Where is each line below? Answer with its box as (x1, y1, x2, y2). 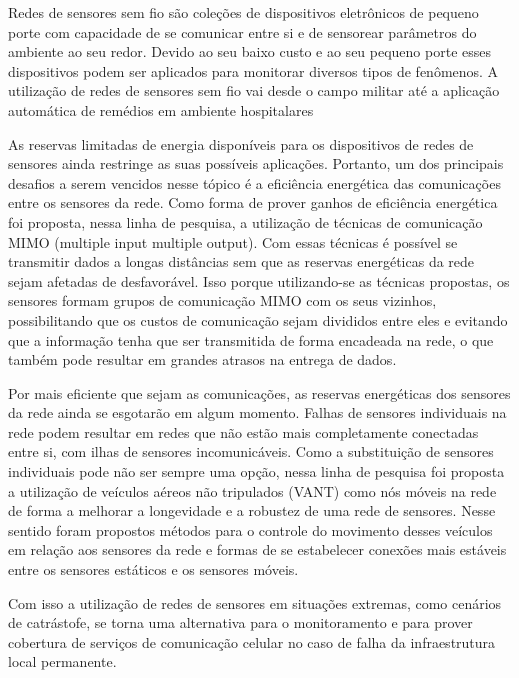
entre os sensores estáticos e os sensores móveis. (8, 559, 299, 580)
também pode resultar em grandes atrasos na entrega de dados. (8, 349, 397, 370)
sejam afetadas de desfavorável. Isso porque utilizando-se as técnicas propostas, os (8, 270, 510, 291)
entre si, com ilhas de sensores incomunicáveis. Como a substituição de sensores (8, 441, 494, 462)
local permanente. (8, 651, 117, 672)
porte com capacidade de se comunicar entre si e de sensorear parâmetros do (8, 21, 477, 42)
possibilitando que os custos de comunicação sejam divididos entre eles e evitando (8, 309, 508, 330)
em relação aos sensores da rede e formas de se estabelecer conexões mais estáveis (8, 539, 507, 560)
